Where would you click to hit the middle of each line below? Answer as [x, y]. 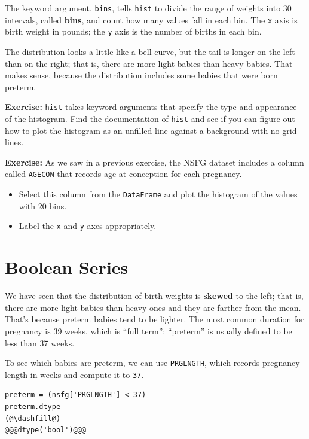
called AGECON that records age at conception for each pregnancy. [123, 174]
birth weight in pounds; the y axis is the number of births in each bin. [133, 31]
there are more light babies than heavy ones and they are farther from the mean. [153, 307]
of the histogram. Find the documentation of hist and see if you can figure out [150, 118]
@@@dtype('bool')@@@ [46, 430]
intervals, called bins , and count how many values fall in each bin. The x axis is [151, 19]
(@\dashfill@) [33, 418]
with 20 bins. [43, 205]
